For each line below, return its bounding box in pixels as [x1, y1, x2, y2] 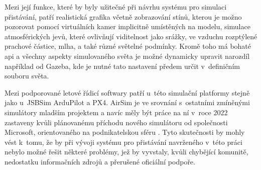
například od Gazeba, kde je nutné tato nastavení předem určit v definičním [5, 60, 240, 71]
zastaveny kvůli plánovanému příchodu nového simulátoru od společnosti [5, 117, 228, 127]
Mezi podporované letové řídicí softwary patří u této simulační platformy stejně [5, 87, 250, 98]
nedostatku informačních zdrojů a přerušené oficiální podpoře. [5, 156, 195, 166]
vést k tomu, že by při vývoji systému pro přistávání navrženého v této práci [5, 136, 242, 147]
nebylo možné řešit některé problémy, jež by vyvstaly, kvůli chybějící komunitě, [5, 146, 248, 157]
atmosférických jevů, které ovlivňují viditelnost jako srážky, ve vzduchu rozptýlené [5, 31, 257, 41]
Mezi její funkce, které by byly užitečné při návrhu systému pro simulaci [5, 2, 227, 12]
